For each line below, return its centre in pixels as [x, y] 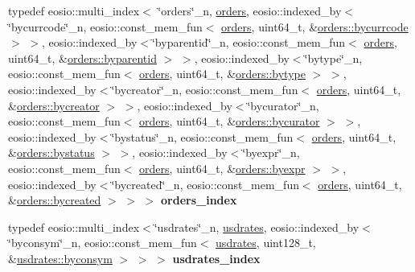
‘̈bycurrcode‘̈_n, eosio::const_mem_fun [105, 26]
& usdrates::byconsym [60, 258]
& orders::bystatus [51, 152]
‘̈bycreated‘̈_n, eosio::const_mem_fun [205, 184]
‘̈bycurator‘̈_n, [283, 105]
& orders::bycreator [54, 105]
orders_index [199, 200]
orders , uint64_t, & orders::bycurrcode [315, 26]
